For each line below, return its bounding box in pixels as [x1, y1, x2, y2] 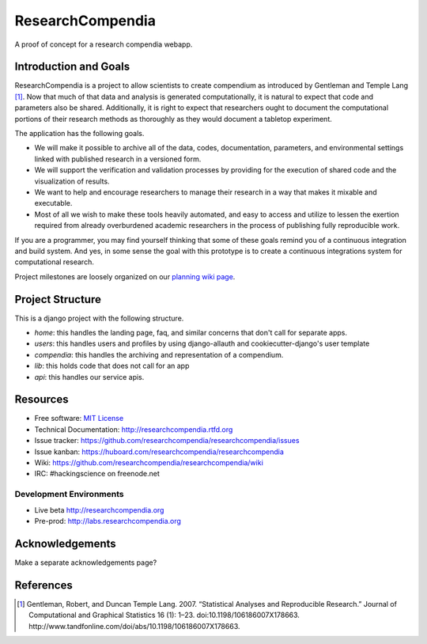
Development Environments [14, 489, 124, 500]
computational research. [14, 257, 94, 267]
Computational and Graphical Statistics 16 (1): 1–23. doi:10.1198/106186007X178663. [28, 610, 300, 620]
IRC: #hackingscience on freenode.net [34, 469, 160, 479]
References [14, 578, 73, 592]
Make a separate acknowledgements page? [14, 558, 157, 567]
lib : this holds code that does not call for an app [34, 361, 190, 371]
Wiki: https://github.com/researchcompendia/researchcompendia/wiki [34, 458, 264, 468]
